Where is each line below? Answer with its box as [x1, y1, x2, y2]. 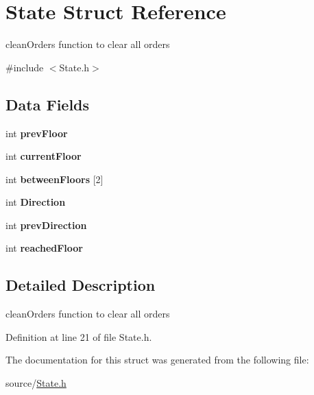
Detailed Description [5, 274, 156, 296]
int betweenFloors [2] [5, 171, 104, 186]
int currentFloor [5, 149, 82, 163]
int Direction [5, 195, 66, 209]
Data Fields [5, 93, 90, 115]
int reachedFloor [5, 241, 84, 255]
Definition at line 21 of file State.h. [5, 329, 152, 344]
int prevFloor [5, 125, 68, 140]
